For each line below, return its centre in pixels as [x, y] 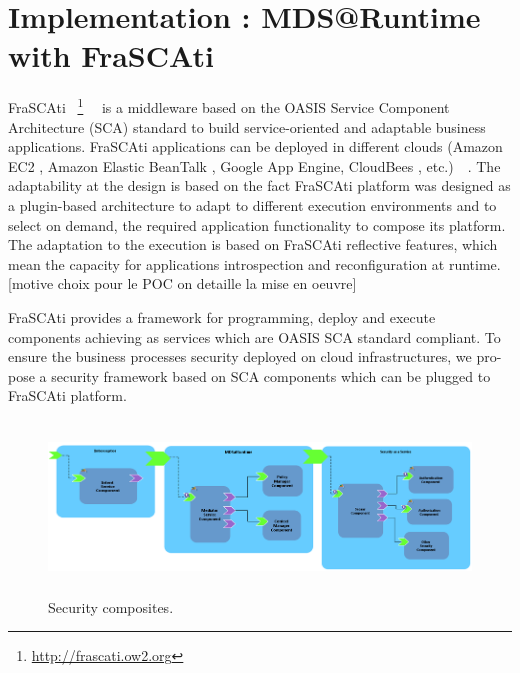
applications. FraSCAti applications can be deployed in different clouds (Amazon [255, 146]
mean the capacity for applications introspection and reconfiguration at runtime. [254, 263]
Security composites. [111, 606]
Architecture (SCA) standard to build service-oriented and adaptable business [247, 126]
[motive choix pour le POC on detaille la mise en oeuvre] [182, 283]
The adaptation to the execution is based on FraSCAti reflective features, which [253, 244]
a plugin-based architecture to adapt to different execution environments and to [252, 204]
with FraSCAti [111, 55]
